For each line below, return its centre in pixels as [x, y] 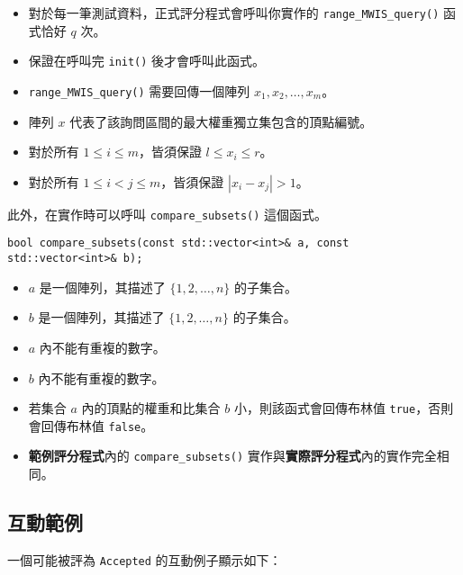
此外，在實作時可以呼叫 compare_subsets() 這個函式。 [168, 214]
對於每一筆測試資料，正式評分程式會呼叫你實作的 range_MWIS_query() [234, 13]
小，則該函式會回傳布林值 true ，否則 [344, 408]
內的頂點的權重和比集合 [151, 408]
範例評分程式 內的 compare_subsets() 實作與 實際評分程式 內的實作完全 [232, 456]
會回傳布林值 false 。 [91, 425]
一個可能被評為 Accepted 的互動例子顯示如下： [145, 559]
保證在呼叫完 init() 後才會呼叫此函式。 [147, 61]
